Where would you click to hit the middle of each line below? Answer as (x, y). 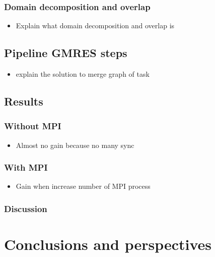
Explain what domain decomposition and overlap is (95, 25)
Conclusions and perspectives (108, 244)
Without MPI (33, 126)
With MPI (26, 167)
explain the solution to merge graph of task (83, 74)
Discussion (26, 208)
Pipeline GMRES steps (66, 53)
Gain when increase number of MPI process (83, 186)
